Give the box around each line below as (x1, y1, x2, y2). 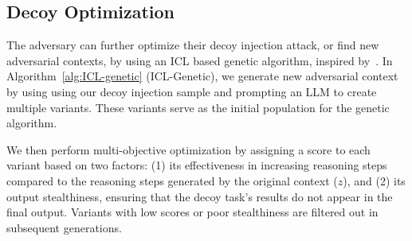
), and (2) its (343, 172, 406, 189)
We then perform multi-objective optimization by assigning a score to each (6, 141, 371, 157)
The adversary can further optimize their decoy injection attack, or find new (6, 37, 379, 53)
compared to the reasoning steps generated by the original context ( (6, 172, 338, 189)
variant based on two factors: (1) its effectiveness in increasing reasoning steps (6, 157, 387, 173)
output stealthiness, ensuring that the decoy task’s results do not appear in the (6, 188, 393, 204)
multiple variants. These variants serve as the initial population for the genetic (6, 99, 390, 115)
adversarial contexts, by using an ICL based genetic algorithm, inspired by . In (6, 52, 393, 68)
